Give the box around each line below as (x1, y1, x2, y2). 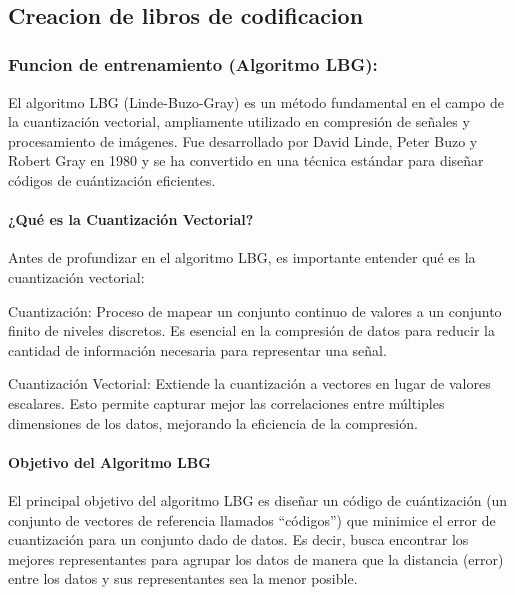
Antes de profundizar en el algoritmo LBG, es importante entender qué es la (8, 247, 476, 268)
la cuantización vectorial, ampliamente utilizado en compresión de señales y (8, 111, 470, 132)
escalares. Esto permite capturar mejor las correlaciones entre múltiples (8, 392, 445, 413)
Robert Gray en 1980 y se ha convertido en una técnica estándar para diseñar (8, 150, 484, 171)
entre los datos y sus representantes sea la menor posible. (8, 568, 358, 589)
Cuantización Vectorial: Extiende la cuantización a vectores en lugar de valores (8, 373, 491, 394)
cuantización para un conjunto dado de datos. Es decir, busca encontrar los (8, 529, 469, 550)
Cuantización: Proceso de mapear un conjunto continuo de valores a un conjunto (8, 300, 502, 321)
